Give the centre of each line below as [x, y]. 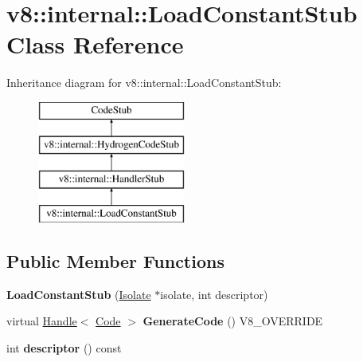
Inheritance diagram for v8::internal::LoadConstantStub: [144, 83]
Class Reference [95, 44]
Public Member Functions [115, 261]
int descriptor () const [64, 348]
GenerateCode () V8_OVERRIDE [233, 321]
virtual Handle [42, 321]
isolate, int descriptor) [214, 294]
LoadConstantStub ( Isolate [79, 294]
